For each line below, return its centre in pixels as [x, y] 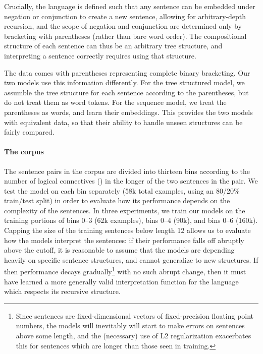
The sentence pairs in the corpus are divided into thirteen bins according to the [127, 171]
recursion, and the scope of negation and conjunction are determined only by [123, 26]
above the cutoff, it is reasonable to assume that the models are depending [119, 250]
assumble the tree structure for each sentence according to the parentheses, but [126, 92]
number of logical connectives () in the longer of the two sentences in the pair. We [131, 181]
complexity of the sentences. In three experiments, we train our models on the [125, 210]
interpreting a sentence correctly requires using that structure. [100, 55]
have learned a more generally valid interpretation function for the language [121, 281]
